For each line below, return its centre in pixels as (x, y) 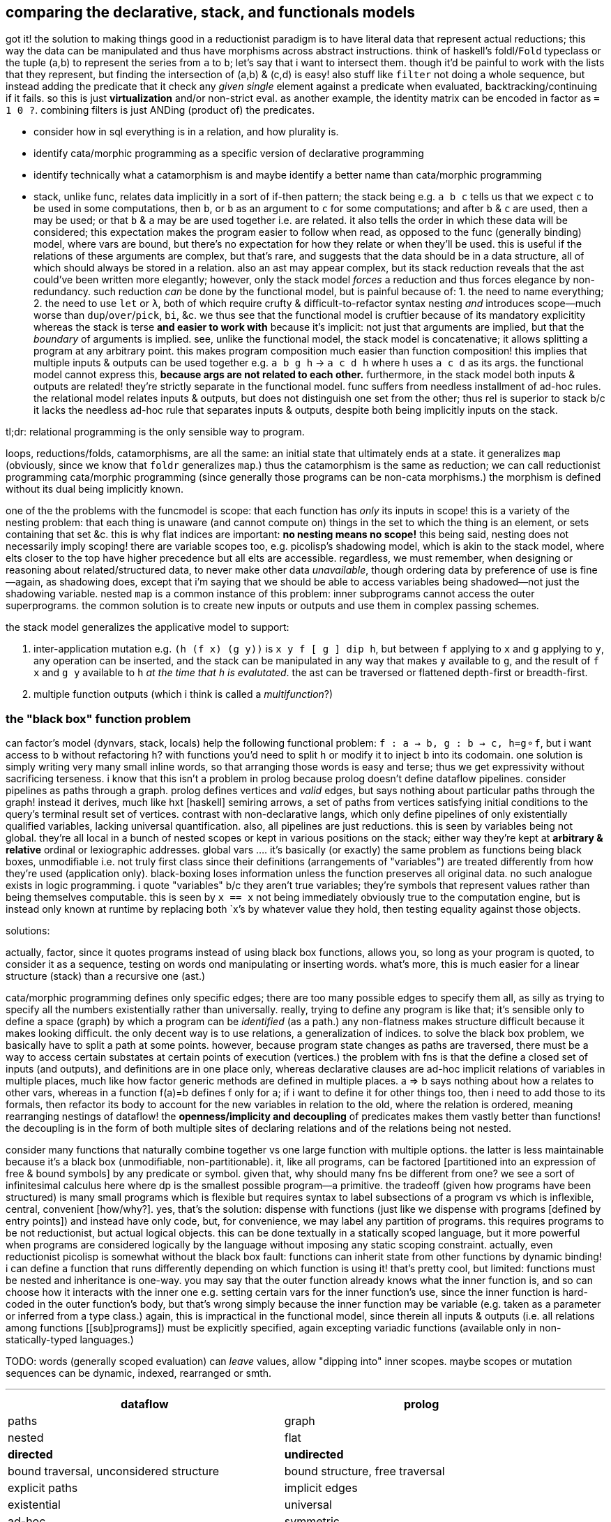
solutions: (28, 931)
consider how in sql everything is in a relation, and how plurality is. (186, 132)
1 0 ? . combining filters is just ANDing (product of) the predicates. (160, 110)
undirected (314, 1455)
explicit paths (43, 1488)
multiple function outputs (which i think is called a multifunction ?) (183, 694)
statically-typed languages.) (70, 1340)
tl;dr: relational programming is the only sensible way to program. (155, 432)
